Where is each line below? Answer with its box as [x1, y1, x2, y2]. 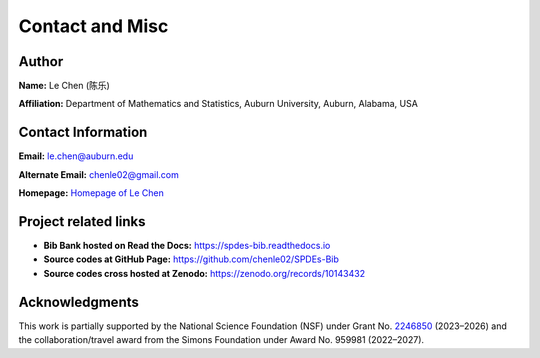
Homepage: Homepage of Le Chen [18, 187, 165, 199]
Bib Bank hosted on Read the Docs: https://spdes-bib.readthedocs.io [43, 240, 331, 252]
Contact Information [18, 124, 148, 141]
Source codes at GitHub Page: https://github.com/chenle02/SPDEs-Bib [43, 253, 340, 265]
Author [18, 53, 64, 70]
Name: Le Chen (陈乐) [18, 80, 110, 92]
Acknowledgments [18, 293, 140, 310]
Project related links [18, 213, 146, 230]
